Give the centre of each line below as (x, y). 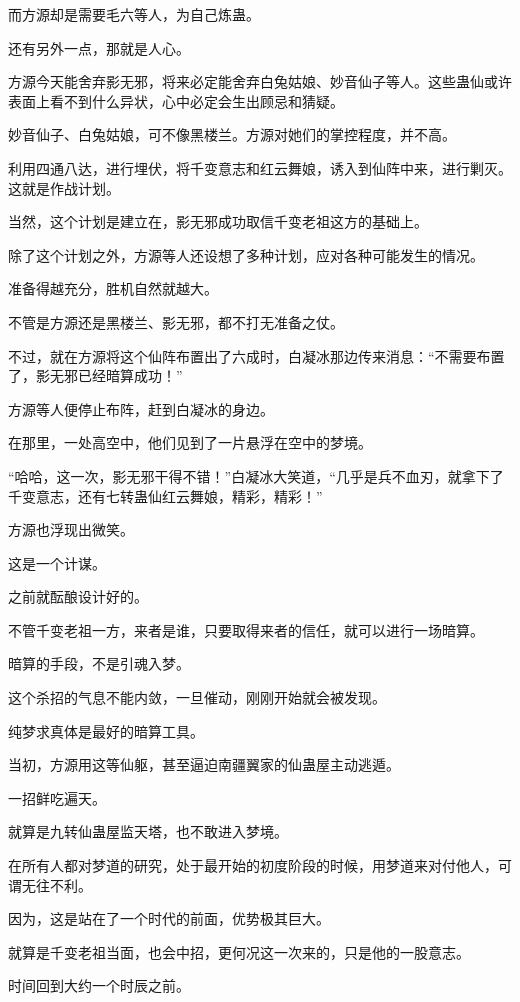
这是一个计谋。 (57, 562)
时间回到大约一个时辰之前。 (99, 985)
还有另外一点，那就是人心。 (99, 47)
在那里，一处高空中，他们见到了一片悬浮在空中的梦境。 (190, 442)
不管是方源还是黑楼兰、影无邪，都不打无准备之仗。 (176, 321)
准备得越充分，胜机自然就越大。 (113, 288)
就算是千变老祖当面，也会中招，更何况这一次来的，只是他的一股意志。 (239, 951)
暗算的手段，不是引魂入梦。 (99, 663)
